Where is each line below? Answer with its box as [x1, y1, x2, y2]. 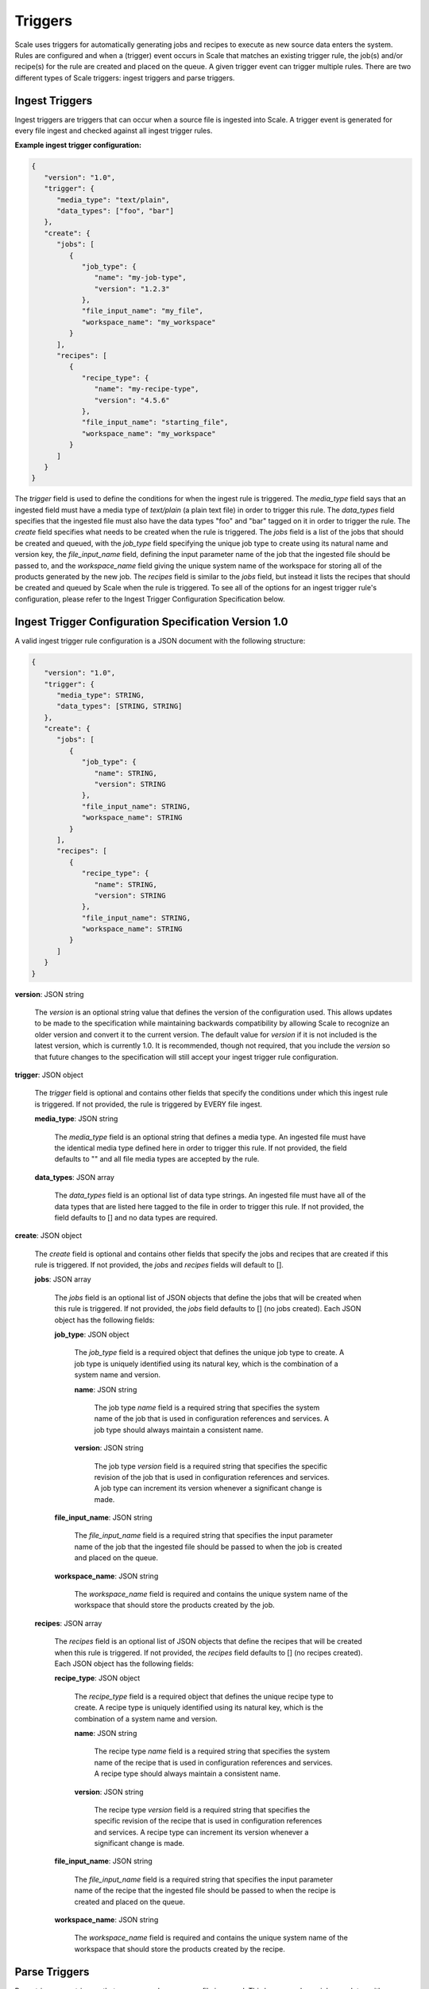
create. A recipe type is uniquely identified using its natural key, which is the [74, 1703, 323, 1712]
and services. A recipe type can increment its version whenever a [94, 1827, 309, 1837]
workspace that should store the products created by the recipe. [74, 1944, 285, 1953]
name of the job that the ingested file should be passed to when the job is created [74, 1542, 342, 1551]
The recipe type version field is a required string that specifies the [94, 1804, 311, 1814]
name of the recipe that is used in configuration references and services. [94, 1757, 333, 1767]
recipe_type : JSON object [54, 1673, 141, 1683]
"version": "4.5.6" [94, 395, 170, 405]
